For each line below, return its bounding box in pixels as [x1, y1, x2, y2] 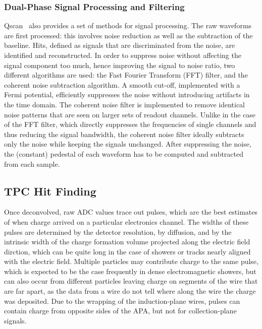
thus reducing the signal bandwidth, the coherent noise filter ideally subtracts [4, 128, 244, 139]
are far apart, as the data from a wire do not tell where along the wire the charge [4, 286, 256, 296]
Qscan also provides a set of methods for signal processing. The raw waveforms [4, 20, 252, 31]
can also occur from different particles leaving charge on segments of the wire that [4, 276, 258, 286]
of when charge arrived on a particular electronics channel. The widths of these [4, 216, 249, 227]
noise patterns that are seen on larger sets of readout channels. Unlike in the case [4, 109, 256, 119]
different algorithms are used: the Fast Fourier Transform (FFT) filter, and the [4, 70, 248, 80]
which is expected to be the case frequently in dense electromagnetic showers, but [4, 266, 256, 276]
